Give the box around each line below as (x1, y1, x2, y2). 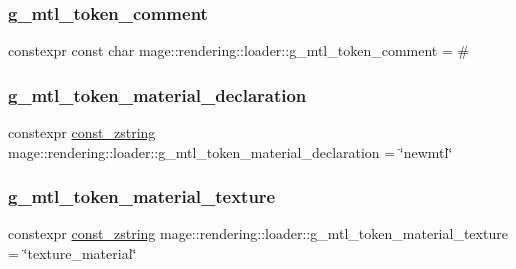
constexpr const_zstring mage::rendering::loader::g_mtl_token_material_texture (8, 223, 508, 244)
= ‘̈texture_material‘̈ (8, 243, 137, 264)
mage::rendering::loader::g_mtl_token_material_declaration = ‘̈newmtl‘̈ (8, 141, 453, 162)
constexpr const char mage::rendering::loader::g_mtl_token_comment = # (8, 40, 470, 61)
